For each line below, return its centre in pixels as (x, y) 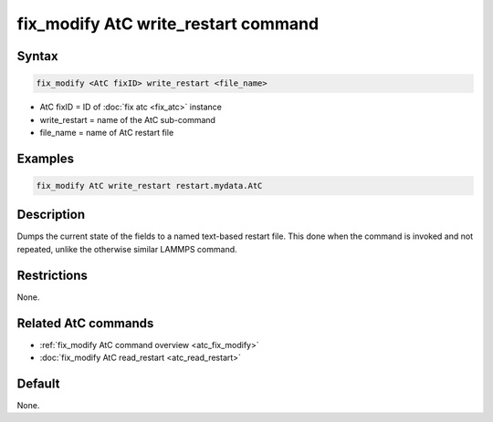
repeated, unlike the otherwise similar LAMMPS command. (127, 249)
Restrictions (52, 275)
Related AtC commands (85, 323)
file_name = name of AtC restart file (107, 132)
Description (51, 215)
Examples (46, 158)
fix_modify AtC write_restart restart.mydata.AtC (149, 185)
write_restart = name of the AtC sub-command (128, 119)
